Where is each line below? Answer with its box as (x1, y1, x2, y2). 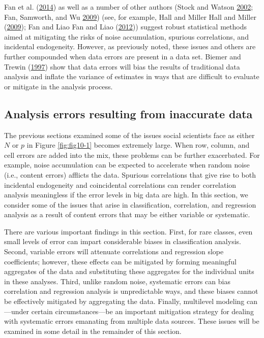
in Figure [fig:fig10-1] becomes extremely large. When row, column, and (26, 140, 250, 150)
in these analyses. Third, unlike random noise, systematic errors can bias (4, 276, 230, 286)
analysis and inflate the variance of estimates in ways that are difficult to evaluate (4, 71, 259, 82)
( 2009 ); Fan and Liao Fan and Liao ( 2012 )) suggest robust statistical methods (4, 21, 247, 32)
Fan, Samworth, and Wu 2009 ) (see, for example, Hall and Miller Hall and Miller (4, 11, 256, 22)
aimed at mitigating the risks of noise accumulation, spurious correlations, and (4, 31, 249, 42)
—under (4, 306, 30, 316)
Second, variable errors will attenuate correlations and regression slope (4, 246, 224, 257)
